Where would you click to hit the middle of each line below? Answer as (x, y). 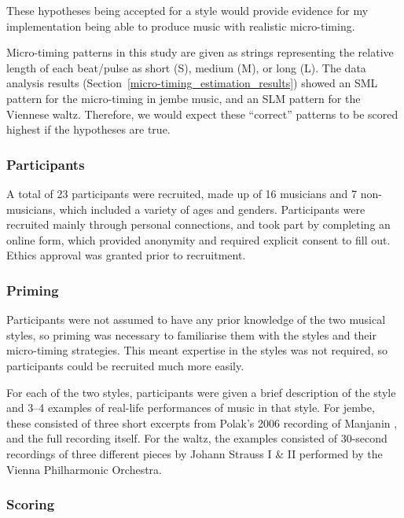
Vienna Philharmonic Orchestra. (84, 469)
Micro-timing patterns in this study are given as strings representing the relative (200, 52)
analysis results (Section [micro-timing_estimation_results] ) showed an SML (192, 83)
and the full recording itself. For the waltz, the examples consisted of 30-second (197, 438)
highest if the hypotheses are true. (88, 129)
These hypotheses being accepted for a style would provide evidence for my (187, 10)
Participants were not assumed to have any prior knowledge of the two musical (196, 320)
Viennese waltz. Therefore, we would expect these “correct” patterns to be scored (202, 114)
